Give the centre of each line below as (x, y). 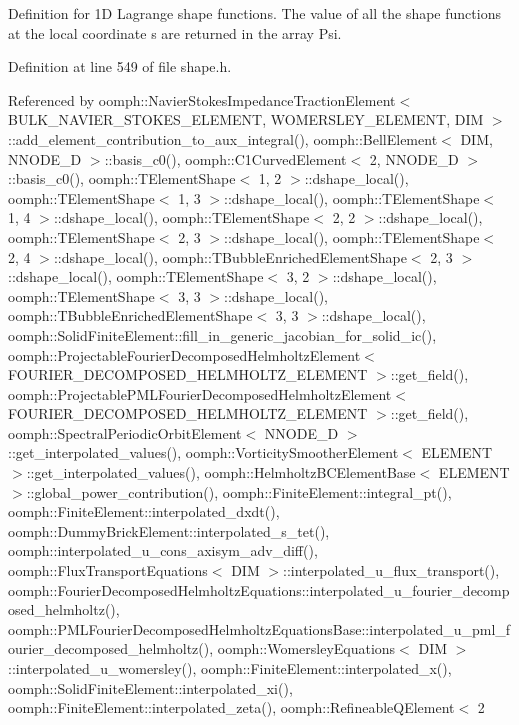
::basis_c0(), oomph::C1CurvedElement (225, 158)
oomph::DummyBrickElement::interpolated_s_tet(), (169, 530)
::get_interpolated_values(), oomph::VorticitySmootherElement (203, 452)
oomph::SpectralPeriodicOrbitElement (125, 432)
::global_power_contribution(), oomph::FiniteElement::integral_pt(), (239, 491)
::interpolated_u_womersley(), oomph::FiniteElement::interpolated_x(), (230, 668)
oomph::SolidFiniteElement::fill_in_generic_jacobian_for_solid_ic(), (222, 334)
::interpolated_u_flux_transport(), (391, 570)
